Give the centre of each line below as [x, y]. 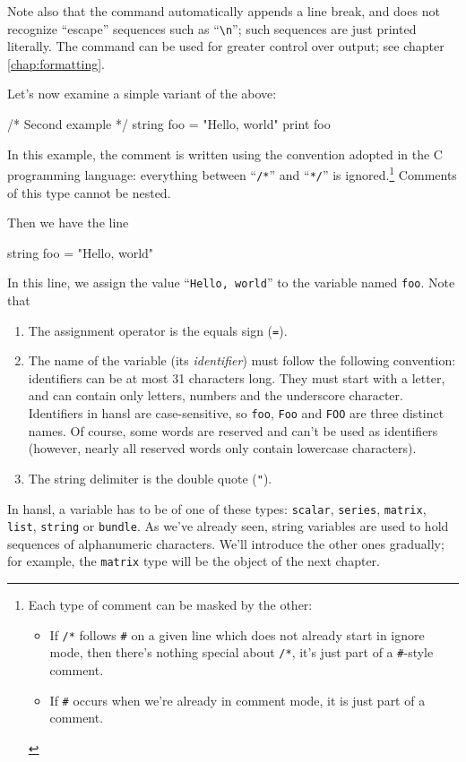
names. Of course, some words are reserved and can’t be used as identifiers [233, 430]
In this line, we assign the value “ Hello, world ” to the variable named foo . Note [231, 283]
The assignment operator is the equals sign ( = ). [158, 330]
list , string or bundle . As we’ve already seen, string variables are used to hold [228, 526]
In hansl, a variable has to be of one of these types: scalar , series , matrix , [217, 508]
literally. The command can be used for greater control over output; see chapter [226, 46]
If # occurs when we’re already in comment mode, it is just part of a [237, 700]
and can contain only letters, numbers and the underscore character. [216, 395]
